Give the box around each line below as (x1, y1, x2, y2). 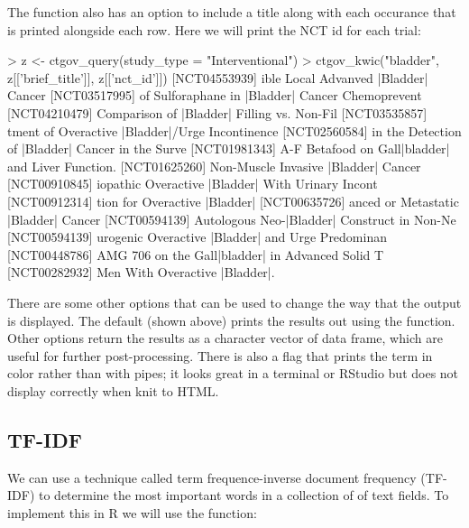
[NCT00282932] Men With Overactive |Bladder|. (7, 263, 275, 282)
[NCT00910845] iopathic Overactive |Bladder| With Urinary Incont (7, 174, 378, 193)
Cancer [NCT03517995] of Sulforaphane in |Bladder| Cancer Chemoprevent (7, 86, 422, 105)
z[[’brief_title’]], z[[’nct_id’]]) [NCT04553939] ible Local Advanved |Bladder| (7, 68, 428, 87)
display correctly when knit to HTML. (7, 381, 219, 400)
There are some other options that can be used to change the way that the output (7, 292, 462, 311)
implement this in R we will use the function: (7, 503, 257, 522)
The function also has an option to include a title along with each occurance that (7, 3, 456, 21)
